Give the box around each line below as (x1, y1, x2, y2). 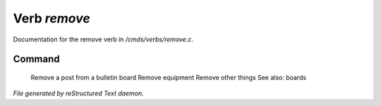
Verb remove (13, 11, 91, 26)
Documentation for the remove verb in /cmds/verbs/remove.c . (13, 35, 194, 44)
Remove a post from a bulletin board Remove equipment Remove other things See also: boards (30, 73, 307, 81)
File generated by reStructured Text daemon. (13, 89, 144, 98)
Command (13, 53, 60, 65)
